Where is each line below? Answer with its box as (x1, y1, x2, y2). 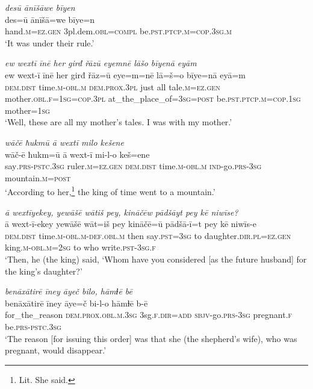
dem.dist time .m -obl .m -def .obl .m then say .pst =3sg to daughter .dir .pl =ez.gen (5, 229, 291, 241)
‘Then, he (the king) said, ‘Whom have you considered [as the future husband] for (5, 252, 307, 265)
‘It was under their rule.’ (5, 36, 95, 49)
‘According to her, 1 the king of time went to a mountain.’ (5, 184, 215, 198)
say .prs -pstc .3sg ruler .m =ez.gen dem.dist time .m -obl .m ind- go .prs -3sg (5, 160, 262, 172)
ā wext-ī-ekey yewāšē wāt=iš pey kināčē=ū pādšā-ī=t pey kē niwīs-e (5, 217, 256, 230)
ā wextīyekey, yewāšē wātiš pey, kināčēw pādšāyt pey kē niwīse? (5, 205, 238, 218)
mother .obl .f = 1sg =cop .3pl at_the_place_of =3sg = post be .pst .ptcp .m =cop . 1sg (5, 92, 301, 105)
